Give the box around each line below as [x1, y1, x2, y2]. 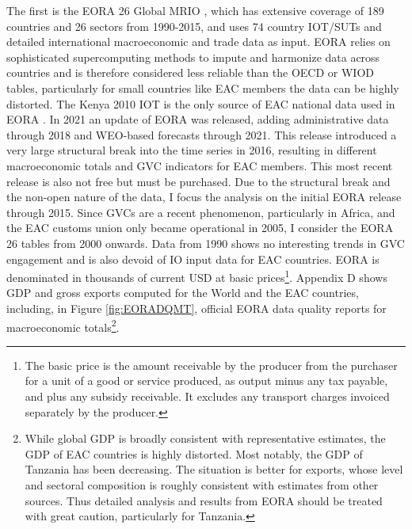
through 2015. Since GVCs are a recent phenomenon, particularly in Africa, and [6, 204, 395, 220]
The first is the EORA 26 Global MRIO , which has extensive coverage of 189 [6, 2, 384, 18]
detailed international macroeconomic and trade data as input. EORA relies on [6, 33, 391, 50]
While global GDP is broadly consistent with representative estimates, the [25, 430, 386, 447]
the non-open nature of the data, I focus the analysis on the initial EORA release [6, 188, 402, 205]
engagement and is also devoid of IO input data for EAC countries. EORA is [6, 250, 380, 267]
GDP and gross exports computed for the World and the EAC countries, [6, 284, 359, 301]
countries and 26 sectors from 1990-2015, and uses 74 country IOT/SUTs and [6, 17, 382, 34]
